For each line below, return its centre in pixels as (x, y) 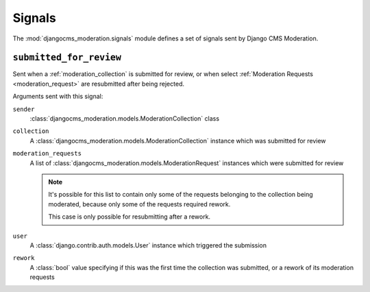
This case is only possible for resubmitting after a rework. (129, 217)
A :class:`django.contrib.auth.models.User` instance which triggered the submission (148, 245)
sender (24, 109)
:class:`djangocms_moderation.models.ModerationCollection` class (124, 119)
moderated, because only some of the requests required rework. (139, 204)
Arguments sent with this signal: (58, 97)
